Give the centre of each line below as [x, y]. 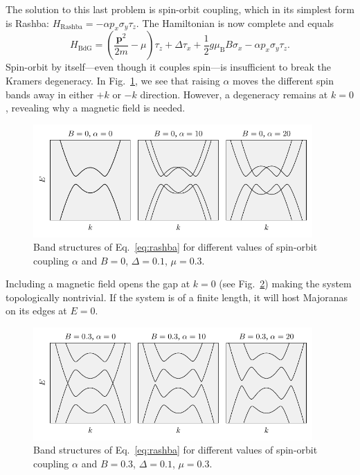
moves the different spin [283, 80]
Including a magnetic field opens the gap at [98, 284]
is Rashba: [27, 23]
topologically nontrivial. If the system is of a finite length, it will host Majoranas [177, 297]
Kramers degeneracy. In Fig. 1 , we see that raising [113, 80]
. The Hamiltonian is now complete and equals [235, 23]
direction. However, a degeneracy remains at [234, 94]
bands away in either [49, 94]
